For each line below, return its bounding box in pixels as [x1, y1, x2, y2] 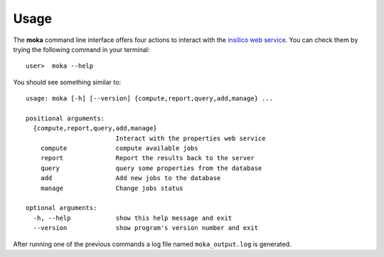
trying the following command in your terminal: [13, 45, 150, 53]
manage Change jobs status [40, 184, 184, 192]
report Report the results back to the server [40, 154, 255, 162]
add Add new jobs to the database [40, 174, 221, 182]
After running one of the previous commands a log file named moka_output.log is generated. [13, 239, 292, 248]
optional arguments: [26, 204, 97, 212]
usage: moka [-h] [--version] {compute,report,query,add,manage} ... [26, 95, 274, 103]
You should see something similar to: [13, 78, 121, 86]
